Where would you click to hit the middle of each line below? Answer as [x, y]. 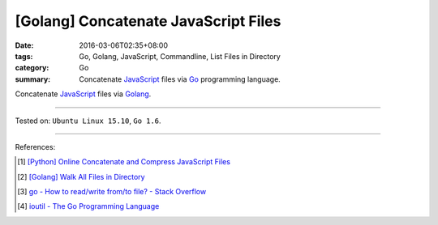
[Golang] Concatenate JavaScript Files [148, 21]
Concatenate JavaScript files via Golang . [83, 94]
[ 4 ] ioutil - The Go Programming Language [88, 206]
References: [35, 146]
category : [32, 68]
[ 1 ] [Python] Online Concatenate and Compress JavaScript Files [124, 162]
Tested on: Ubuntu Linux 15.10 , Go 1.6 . [88, 121]
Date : [24, 45]
